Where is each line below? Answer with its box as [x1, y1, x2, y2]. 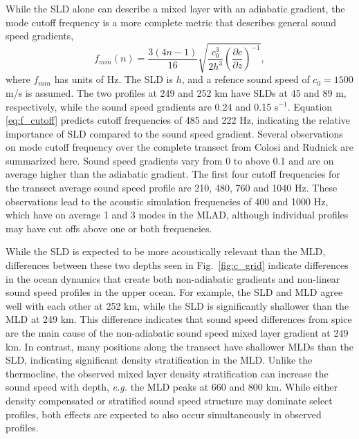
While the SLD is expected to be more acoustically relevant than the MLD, [6, 244, 326, 259]
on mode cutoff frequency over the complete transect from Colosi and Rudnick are [6, 140, 353, 154]
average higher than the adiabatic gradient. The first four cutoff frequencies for [6, 167, 340, 181]
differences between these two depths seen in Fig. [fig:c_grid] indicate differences [6, 258, 349, 272]
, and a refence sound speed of [181, 72, 310, 86]
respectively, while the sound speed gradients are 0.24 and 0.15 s [6, 99, 279, 113]
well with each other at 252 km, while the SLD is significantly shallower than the [6, 298, 349, 312]
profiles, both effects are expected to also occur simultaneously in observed [6, 407, 322, 421]
